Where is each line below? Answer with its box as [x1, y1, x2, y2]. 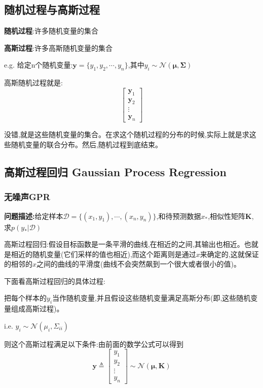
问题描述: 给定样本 [4, 210, 63, 221]
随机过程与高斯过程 [4, 2, 100, 17]
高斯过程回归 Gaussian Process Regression [4, 164, 227, 179]
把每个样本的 [4, 293, 47, 303]
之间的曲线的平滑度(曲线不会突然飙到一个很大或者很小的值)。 [36, 258, 241, 269]
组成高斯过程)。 [11, 303, 64, 314]
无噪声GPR [4, 190, 50, 203]
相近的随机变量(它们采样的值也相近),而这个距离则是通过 [11, 248, 196, 259]
